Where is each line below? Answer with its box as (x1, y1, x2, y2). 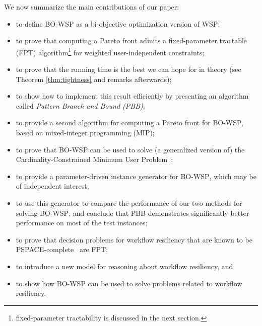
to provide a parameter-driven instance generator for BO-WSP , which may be (16, 171, 256, 181)
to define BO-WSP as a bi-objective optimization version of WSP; (16, 18, 220, 29)
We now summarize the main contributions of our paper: (4, 2, 179, 12)
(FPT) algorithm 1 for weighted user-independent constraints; (16, 45, 205, 57)
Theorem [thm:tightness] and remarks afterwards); (16, 73, 172, 84)
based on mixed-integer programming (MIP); (16, 127, 155, 137)
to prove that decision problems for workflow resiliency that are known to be (16, 234, 252, 244)
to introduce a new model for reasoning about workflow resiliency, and (16, 261, 233, 271)
